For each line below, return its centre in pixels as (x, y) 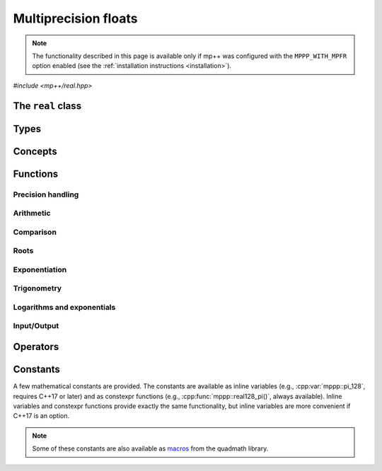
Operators (36, 347)
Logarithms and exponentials (64, 307)
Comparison (35, 232)
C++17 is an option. (41, 416)
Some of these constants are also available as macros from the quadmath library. (150, 448)
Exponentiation (40, 269)
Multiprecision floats (75, 18)
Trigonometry (37, 289)
